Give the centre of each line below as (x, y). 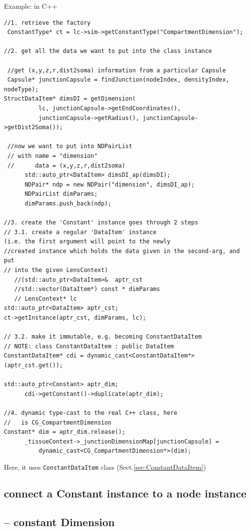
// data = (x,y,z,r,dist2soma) (66, 165)
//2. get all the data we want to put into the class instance (108, 51)
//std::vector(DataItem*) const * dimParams (87, 289)
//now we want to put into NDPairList (70, 146)
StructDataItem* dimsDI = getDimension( (70, 99)
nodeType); (21, 89)
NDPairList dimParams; (61, 194)
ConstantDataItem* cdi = (44, 356)
